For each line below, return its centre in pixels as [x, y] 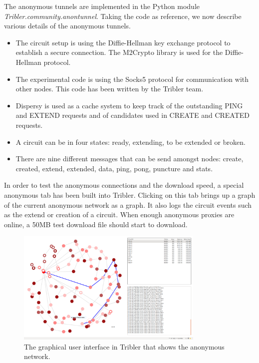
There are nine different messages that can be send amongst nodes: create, [129, 159]
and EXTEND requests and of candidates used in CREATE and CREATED [133, 115]
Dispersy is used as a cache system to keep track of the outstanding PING [129, 105]
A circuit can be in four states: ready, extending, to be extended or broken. [130, 142]
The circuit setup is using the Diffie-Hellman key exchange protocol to [123, 42]
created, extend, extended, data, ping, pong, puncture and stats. [114, 168]
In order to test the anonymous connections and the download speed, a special [124, 185]
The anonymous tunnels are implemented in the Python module [102, 6]
